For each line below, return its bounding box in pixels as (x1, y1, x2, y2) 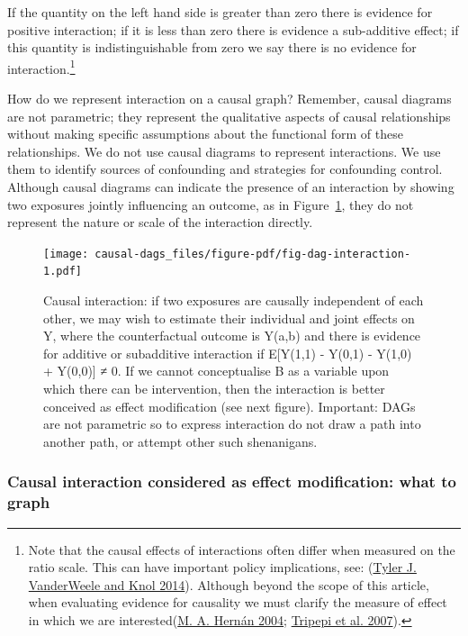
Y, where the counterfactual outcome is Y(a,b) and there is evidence (43, 326, 421, 345)
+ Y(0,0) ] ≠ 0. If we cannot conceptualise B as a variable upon (43, 361, 390, 380)
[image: (43, 247, 89, 260)
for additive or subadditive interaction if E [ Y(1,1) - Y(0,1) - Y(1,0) (43, 343, 412, 362)
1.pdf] (43, 265, 82, 278)
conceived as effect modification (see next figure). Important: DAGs (43, 396, 416, 415)
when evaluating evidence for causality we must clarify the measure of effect (28, 593, 447, 612)
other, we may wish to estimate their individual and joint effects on (43, 308, 415, 327)
